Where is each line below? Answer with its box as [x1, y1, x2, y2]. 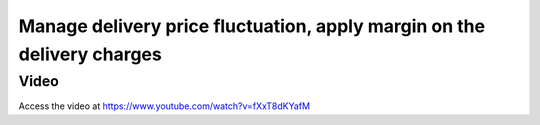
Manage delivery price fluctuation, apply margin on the [18, 15, 485, 37]
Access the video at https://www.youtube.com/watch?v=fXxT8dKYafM [18, 100, 310, 112]
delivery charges [18, 43, 162, 65]
